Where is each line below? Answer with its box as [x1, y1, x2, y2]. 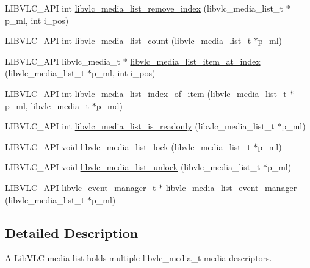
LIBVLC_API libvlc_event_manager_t [5, 181, 156, 194]
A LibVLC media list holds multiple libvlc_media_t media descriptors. [5, 252, 272, 264]
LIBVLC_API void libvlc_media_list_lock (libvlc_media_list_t [5, 140, 251, 153]
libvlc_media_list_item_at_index [130, 54, 261, 67]
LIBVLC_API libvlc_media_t [5, 54, 120, 67]
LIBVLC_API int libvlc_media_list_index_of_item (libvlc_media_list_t [5, 87, 287, 100]
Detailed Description [5, 223, 139, 242]
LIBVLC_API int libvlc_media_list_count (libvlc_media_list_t [5, 34, 251, 47]
